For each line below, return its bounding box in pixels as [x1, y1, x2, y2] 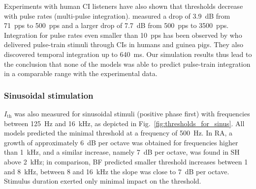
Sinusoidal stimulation [4, 89, 94, 101]
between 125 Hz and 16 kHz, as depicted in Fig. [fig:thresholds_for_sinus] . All [4, 118, 245, 128]
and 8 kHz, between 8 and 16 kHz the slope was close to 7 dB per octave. [4, 166, 229, 176]
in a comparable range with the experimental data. [4, 68, 158, 79]
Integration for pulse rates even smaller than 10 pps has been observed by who [4, 29, 242, 40]
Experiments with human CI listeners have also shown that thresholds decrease [4, 1, 243, 11]
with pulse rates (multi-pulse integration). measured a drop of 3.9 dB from [4, 10, 230, 21]
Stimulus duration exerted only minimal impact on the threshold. [4, 176, 201, 186]
